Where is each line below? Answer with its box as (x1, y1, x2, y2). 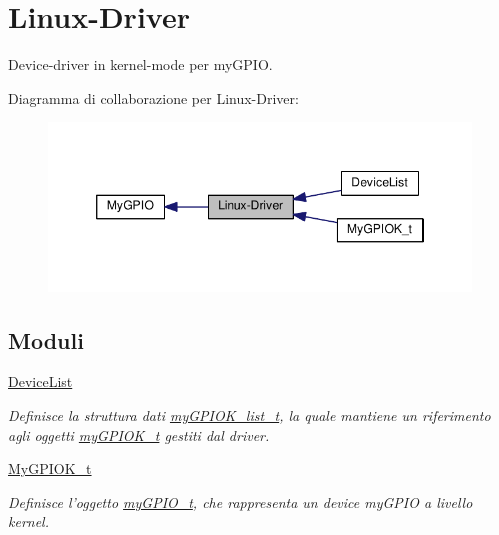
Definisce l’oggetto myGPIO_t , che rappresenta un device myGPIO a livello (8, 491, 473, 512)
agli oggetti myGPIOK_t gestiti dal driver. (8, 424, 270, 445)
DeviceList (8, 371, 73, 392)
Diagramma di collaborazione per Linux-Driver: (8, 87, 299, 108)
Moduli (8, 324, 84, 355)
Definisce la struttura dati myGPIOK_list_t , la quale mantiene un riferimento (8, 405, 491, 426)
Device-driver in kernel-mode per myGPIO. (8, 54, 273, 75)
